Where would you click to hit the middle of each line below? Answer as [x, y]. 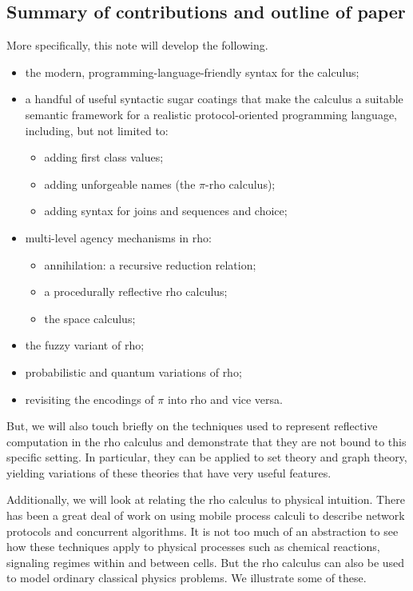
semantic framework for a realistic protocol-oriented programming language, [211, 114]
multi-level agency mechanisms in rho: [118, 237]
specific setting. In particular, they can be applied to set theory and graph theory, [207, 457]
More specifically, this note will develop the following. [137, 45]
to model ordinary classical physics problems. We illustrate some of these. [187, 578]
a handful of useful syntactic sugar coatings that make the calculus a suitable [214, 99]
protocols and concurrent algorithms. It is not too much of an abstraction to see [203, 531]
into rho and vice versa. [225, 399]
